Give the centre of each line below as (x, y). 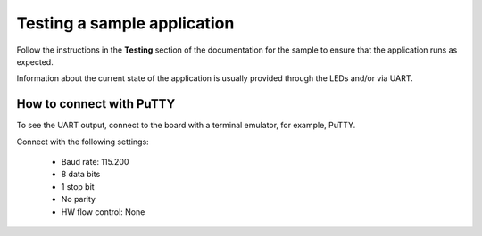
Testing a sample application (125, 23)
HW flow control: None (103, 212)
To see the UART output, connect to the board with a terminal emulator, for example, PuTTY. (186, 126)
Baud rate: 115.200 (95, 162)
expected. (35, 61)
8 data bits (81, 175)
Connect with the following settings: (83, 142)
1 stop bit (78, 186)
